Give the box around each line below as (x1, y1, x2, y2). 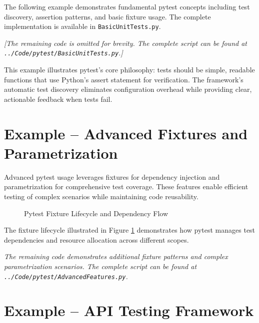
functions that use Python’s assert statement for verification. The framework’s (4, 74, 243, 84)
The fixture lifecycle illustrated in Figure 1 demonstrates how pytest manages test (4, 225, 255, 235)
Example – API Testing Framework (4, 300, 254, 321)
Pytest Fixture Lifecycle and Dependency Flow (24, 208, 168, 218)
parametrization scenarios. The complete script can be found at (4, 261, 197, 271)
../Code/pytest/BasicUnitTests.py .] (4, 47, 123, 58)
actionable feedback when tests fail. (4, 93, 112, 104)
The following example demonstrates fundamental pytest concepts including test (4, 1, 250, 11)
